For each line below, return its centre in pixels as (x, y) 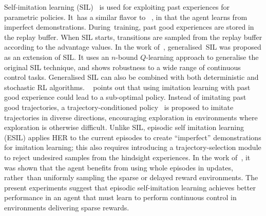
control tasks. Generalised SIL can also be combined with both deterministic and (131, 77)
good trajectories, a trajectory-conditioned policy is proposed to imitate (119, 107)
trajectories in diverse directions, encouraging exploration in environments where (131, 117)
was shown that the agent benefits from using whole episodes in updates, (119, 167)
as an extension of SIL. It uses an (57, 57)
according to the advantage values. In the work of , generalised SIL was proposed (133, 47)
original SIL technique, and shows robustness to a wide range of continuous (122, 67)
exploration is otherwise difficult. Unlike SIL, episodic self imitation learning (124, 127)
